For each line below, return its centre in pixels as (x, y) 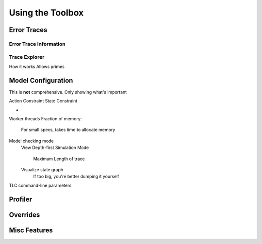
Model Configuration (41, 80)
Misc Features (31, 230)
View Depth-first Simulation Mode (55, 147)
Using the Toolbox (46, 13)
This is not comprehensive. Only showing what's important (68, 92)
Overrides (25, 215)
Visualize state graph (42, 169)
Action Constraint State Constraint (43, 101)
